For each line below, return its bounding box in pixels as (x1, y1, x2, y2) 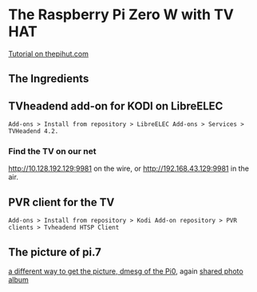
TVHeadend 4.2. (8, 128, 59, 136)
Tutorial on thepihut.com (8, 49, 89, 58)
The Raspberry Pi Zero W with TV (8, 6, 234, 24)
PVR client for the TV (8, 195, 115, 209)
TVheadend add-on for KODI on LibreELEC (8, 99, 223, 112)
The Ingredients (8, 72, 89, 85)
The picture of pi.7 (8, 245, 101, 258)
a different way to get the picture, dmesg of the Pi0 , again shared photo (8, 266, 243, 276)
